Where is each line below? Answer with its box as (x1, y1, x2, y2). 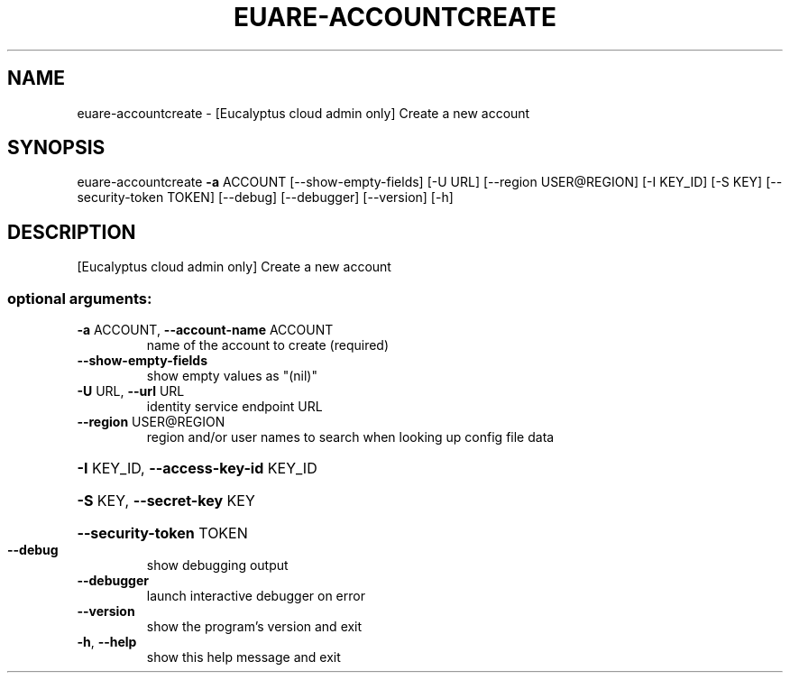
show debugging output (146, 557, 289, 574)
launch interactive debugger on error (146, 588, 365, 604)
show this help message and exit (146, 649, 341, 666)
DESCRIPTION (7, 220, 136, 244)
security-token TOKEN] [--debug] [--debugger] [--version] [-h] (77, 189, 454, 206)
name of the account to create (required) (146, 337, 390, 354)
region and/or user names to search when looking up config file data (146, 429, 555, 446)
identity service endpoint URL (146, 399, 323, 415)
